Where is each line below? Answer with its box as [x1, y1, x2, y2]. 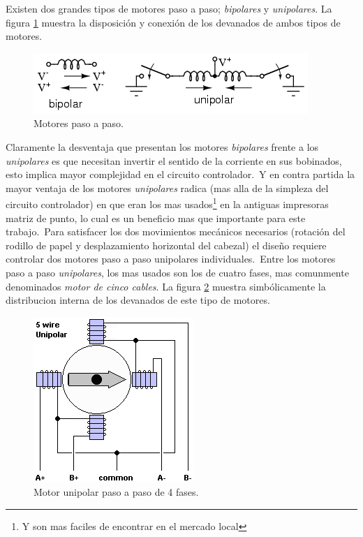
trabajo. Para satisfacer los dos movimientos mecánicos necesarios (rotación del [6, 224, 346, 239]
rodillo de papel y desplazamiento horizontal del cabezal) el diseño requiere [6, 237, 327, 252]
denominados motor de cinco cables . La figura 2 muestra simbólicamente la [6, 279, 326, 293]
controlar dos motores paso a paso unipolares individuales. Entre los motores [6, 251, 336, 266]
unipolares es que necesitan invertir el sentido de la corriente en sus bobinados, [6, 153, 342, 168]
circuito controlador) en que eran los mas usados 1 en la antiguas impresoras [6, 195, 329, 211]
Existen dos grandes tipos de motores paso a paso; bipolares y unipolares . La [6, 1, 332, 15]
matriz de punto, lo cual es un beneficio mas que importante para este [6, 210, 306, 225]
